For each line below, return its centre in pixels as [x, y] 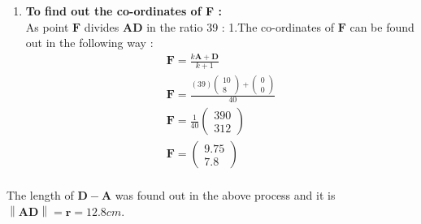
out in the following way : [89, 43]
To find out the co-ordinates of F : [124, 11]
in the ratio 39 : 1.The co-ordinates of [240, 26]
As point [47, 26]
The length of [40, 195]
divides [102, 26]
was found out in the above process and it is [225, 195]
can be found [382, 26]
